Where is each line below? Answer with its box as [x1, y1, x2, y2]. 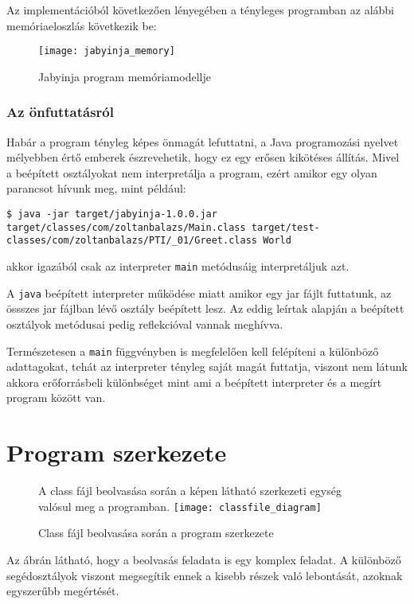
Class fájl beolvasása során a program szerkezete [38, 524, 274, 541]
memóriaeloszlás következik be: [6, 17, 157, 33]
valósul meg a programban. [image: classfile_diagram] [38, 497, 322, 514]
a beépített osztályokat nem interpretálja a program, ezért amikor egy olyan [6, 164, 377, 181]
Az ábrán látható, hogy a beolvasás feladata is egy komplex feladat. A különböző [6, 551, 401, 567]
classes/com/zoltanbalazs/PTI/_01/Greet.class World [6, 235, 291, 247]
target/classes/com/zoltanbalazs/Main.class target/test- [6, 221, 320, 233]
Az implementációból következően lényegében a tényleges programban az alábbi [6, 2, 395, 18]
